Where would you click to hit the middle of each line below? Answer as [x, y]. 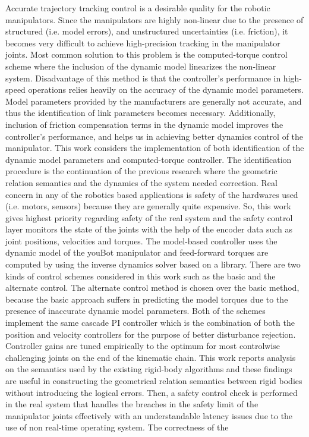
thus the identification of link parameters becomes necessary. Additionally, [141, 113]
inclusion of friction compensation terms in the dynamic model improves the [144, 124]
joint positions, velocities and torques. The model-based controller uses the [141, 240]
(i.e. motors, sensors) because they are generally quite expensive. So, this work [148, 206]
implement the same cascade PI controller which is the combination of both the [150, 323]
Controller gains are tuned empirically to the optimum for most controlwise [143, 346]
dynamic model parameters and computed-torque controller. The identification [149, 159]
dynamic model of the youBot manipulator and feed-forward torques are [137, 252]
